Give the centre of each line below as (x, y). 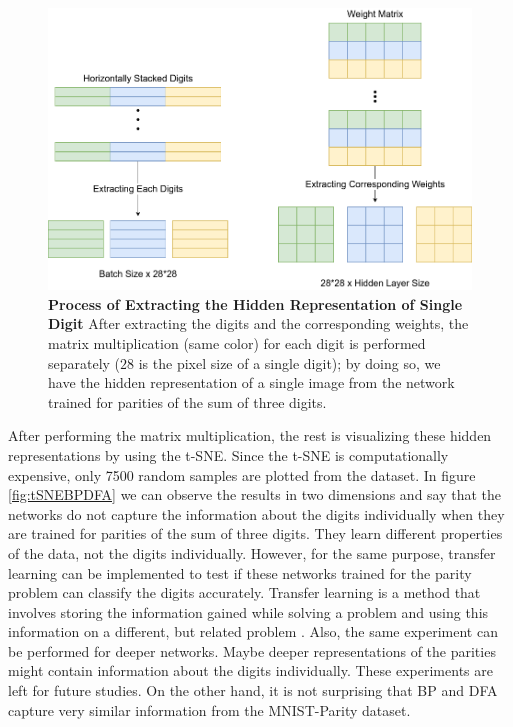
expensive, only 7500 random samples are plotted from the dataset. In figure (242, 474)
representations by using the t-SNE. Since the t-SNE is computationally (228, 454)
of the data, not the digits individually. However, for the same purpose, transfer (252, 552)
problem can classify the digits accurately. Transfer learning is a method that (244, 592)
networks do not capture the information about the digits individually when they (256, 513)
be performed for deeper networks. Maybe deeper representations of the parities (252, 650)
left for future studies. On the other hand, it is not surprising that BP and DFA (253, 690)
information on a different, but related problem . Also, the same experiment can (253, 631)
